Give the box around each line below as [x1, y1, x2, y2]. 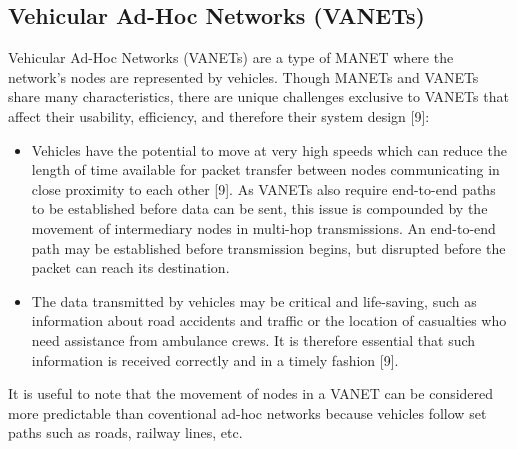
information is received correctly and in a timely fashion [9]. [31, 349, 399, 370]
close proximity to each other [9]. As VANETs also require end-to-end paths [31, 178, 496, 199]
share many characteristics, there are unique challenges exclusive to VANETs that [8, 86, 509, 107]
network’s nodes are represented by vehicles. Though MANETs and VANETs [8, 66, 479, 87]
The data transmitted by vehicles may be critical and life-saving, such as [31, 290, 477, 311]
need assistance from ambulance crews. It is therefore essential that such [31, 329, 476, 350]
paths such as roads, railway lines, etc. [8, 422, 243, 443]
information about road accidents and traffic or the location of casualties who [31, 310, 507, 331]
